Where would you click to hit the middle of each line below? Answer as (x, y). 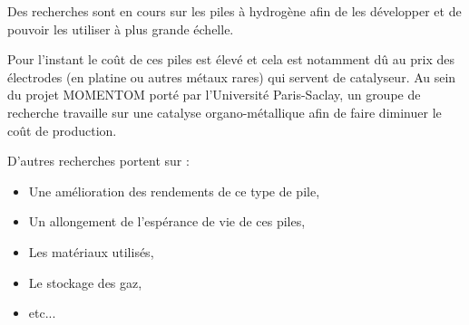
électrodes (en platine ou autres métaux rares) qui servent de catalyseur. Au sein (232, 76)
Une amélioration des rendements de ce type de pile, (174, 191)
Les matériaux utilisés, (91, 251)
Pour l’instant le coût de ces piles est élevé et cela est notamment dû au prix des (231, 59)
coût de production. (62, 130)
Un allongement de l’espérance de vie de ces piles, (167, 221)
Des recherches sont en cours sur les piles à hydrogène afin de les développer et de (234, 11)
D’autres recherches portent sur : (98, 161)
